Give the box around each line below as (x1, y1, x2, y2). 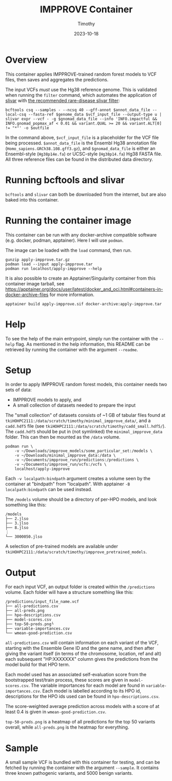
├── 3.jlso (5, 521, 29, 526)
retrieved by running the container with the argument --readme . (5, 346, 139, 353)
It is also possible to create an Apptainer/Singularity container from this (5, 275, 156, 281)
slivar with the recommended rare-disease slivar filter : (5, 97, 120, 103)
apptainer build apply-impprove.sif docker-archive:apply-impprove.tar (5, 301, 162, 306)
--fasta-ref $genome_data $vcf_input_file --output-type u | (28, 112, 162, 117)
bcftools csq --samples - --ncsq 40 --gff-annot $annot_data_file (5, 107, 150, 113)
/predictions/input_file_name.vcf (5, 599, 80, 605)
